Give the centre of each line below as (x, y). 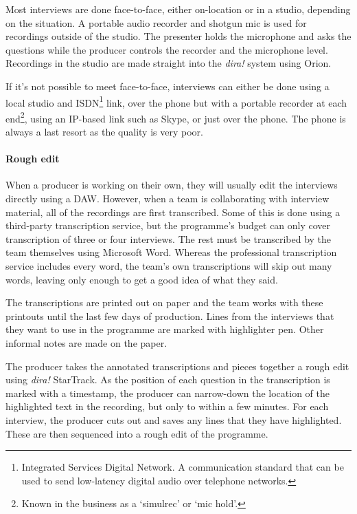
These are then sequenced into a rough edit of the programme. (137, 433)
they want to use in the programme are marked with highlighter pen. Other (165, 329)
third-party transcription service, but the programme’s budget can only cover (168, 225)
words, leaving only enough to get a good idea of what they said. (142, 279)
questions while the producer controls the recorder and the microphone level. (167, 49)
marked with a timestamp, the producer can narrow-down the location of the (168, 393)
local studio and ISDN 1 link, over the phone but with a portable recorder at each (176, 101)
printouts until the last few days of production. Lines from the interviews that (170, 315)
